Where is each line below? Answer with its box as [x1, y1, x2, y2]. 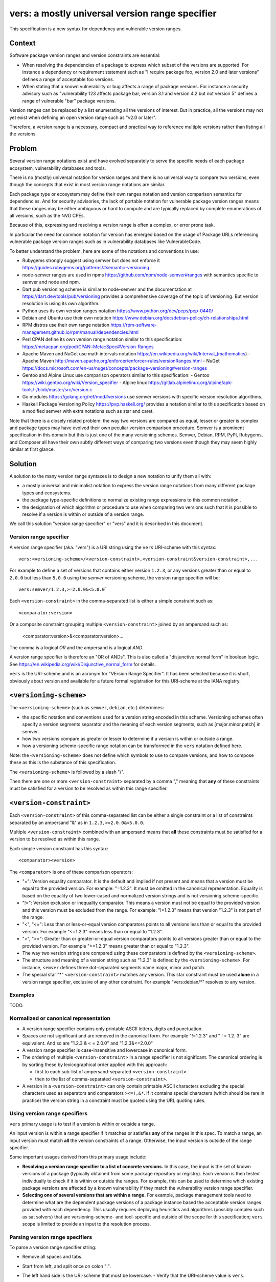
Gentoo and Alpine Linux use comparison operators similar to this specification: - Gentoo [22, 372, 210, 378]
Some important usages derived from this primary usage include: [9, 1154, 147, 1160]
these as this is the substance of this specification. [9, 759, 117, 766]
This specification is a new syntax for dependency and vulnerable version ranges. [9, 26, 182, 32]
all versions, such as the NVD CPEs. [9, 213, 85, 218]
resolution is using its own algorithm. [22, 301, 100, 307]
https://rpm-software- [110, 322, 157, 328]
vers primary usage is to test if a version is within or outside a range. [9, 1120, 155, 1127]
